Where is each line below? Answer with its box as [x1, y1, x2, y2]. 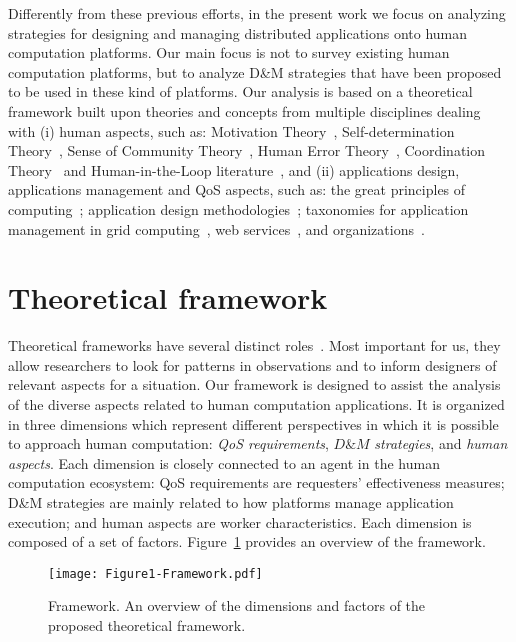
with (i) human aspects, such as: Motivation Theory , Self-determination [8, 120, 455, 141]
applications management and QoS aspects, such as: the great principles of [8, 179, 466, 200]
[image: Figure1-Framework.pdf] [48, 566, 263, 581]
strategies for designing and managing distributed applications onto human [8, 22, 468, 43]
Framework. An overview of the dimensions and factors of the [48, 595, 426, 616]
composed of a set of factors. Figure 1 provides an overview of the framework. [8, 531, 486, 552]
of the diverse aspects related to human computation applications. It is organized [8, 394, 505, 415]
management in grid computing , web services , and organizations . [8, 218, 425, 239]
